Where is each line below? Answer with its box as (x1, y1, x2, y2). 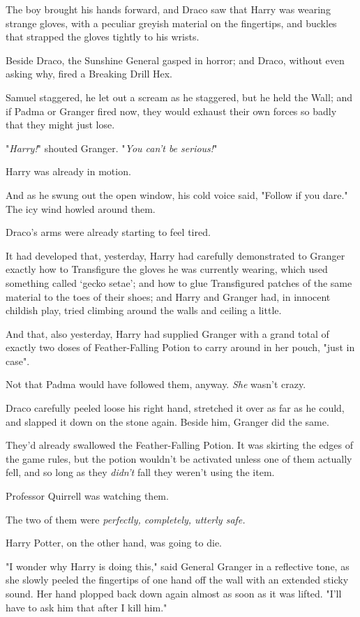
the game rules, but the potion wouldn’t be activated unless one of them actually (6, 451, 352, 466)
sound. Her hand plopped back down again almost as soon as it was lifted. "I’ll (6, 586, 342, 600)
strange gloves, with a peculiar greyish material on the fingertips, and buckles (6, 15, 337, 30)
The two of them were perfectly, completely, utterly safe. (6, 512, 246, 526)
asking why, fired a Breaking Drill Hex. (6, 66, 172, 81)
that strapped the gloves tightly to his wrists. (6, 29, 200, 44)
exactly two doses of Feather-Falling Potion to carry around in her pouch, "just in (6, 340, 355, 355)
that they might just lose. (6, 117, 115, 132)
